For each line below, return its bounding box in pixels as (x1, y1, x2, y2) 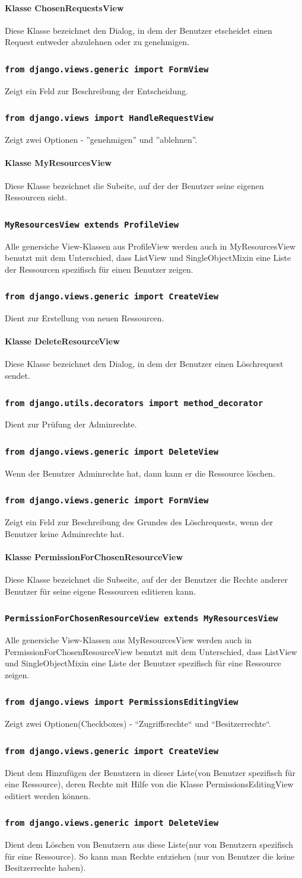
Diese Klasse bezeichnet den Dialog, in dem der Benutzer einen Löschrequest (5, 357, 284, 370)
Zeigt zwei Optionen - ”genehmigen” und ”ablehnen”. (5, 133, 198, 146)
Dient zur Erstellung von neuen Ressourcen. (5, 312, 164, 324)
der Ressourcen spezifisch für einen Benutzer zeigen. (5, 263, 193, 275)
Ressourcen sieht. (5, 191, 68, 203)
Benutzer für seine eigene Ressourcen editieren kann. (5, 585, 196, 597)
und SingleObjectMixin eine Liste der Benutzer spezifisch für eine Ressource (5, 657, 281, 669)
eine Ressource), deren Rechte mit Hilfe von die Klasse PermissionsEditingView (5, 778, 294, 790)
